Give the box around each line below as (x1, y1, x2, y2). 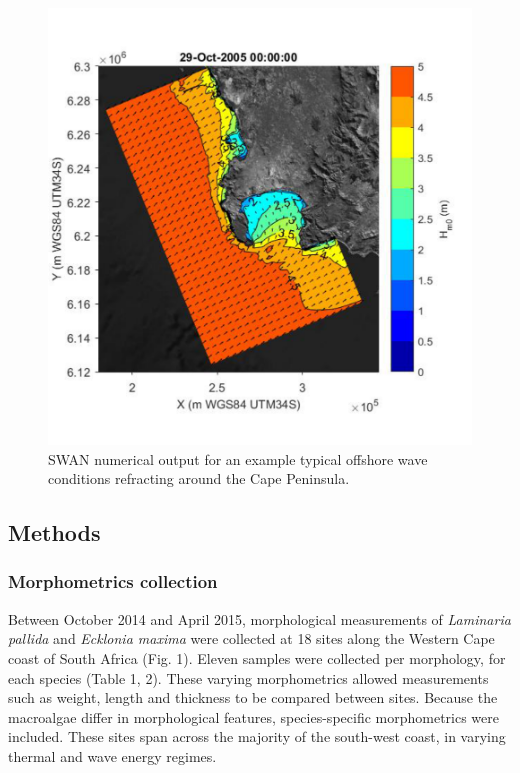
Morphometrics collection (8, 569, 218, 594)
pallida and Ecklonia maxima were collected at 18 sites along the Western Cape (8, 628, 495, 649)
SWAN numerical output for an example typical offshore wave (48, 448, 428, 469)
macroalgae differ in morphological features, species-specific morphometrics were (8, 706, 499, 727)
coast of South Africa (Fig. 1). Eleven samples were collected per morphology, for (8, 647, 506, 668)
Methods (8, 517, 101, 548)
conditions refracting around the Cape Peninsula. (48, 468, 350, 489)
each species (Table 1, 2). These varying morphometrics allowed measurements (8, 667, 489, 688)
